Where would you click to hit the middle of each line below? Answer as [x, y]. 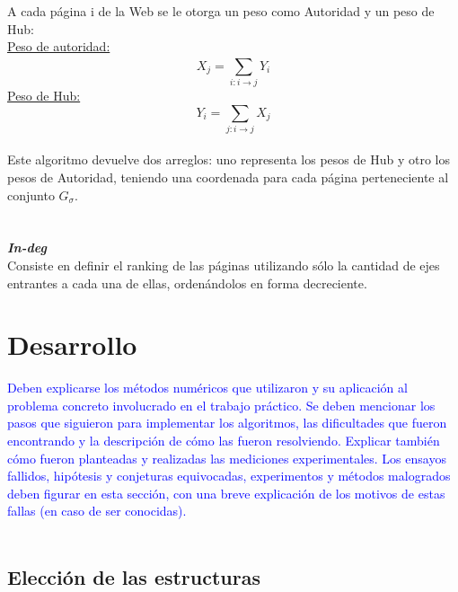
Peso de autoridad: [59, 46]
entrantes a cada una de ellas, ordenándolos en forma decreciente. [187, 283]
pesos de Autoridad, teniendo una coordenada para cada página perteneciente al [228, 177]
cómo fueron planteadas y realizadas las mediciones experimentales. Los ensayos [227, 458]
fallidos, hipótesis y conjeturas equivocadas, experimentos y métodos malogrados [229, 476]
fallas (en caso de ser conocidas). [97, 511]
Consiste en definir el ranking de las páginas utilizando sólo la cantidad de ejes [224, 265]
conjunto [31, 194]
